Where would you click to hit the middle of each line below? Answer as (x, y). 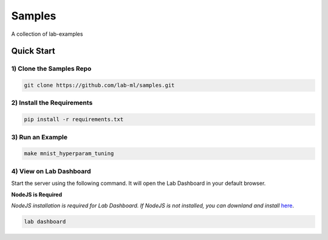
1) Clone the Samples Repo (51, 68)
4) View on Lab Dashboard (51, 171)
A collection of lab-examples (47, 34)
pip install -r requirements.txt (74, 119)
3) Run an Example (39, 137)
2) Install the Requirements (52, 103)
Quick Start (33, 51)
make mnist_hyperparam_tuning (69, 154)
